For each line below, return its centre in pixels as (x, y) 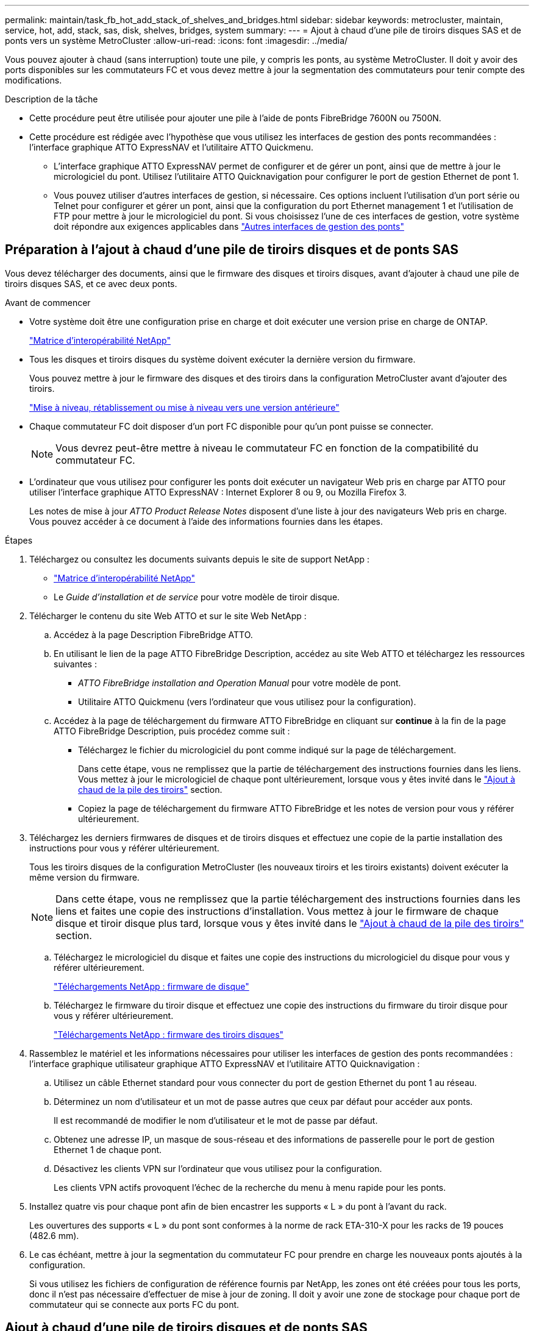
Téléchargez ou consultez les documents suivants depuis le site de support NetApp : (200, 559)
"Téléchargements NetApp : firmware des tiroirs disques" (169, 1034)
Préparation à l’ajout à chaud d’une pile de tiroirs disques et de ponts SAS (232, 250)
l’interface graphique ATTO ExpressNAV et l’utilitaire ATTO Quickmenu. (171, 147)
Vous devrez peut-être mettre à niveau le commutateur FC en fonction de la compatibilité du (267, 448)
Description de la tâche (52, 99)
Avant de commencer (48, 302)
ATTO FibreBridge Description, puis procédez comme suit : (172, 731)
